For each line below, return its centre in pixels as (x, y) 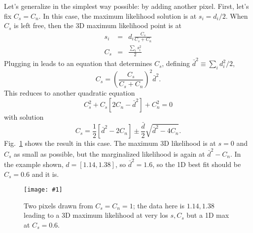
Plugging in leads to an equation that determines (78, 63)
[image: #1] (43, 190)
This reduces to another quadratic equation (70, 93)
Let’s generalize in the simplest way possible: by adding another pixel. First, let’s (126, 6)
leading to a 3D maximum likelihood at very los (96, 215)
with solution (24, 117)
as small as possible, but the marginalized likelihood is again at (109, 153)
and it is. (45, 174)
